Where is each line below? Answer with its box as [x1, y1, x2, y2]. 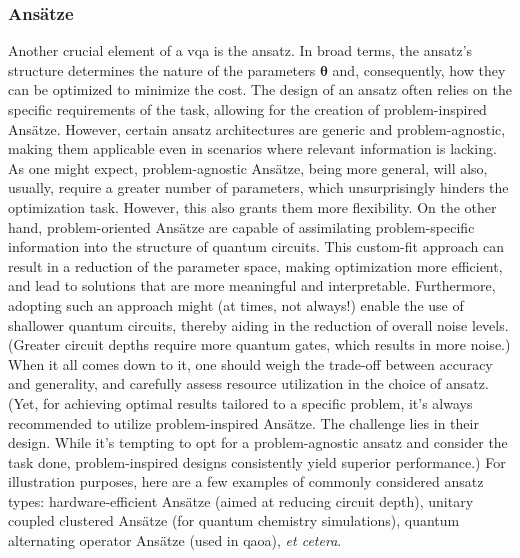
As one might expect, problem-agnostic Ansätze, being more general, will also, [8, 157, 488, 178]
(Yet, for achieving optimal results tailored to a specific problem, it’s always [8, 392, 473, 413]
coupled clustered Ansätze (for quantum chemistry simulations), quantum [8, 510, 460, 531]
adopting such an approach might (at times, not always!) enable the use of [8, 294, 464, 315]
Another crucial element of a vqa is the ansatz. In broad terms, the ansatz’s [8, 40, 473, 61]
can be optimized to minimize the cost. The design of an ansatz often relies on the [8, 79, 512, 100]
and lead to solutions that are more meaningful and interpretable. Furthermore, [8, 275, 496, 296]
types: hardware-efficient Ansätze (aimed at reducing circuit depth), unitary [8, 490, 474, 511]
